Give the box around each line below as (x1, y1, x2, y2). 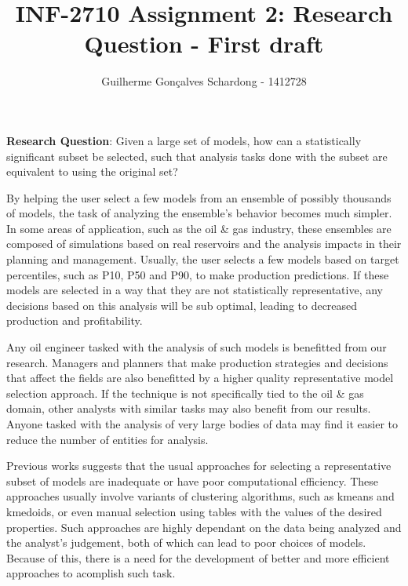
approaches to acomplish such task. (6, 565, 176, 581)
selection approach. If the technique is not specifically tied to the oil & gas (6, 384, 364, 401)
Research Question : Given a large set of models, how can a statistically (6, 132, 362, 148)
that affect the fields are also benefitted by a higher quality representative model (6, 369, 394, 386)
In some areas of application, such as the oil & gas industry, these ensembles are (6, 220, 392, 236)
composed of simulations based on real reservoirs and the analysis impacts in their (6, 235, 402, 252)
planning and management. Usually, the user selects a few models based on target (6, 251, 399, 268)
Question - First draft (84, 27, 324, 60)
